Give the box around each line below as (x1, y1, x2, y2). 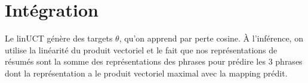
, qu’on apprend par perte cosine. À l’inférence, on (119, 32, 303, 44)
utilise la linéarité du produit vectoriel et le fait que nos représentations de (5, 43, 278, 56)
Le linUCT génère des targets (5, 32, 113, 44)
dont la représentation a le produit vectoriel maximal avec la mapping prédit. (5, 66, 288, 79)
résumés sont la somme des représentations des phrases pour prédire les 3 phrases (5, 55, 303, 68)
